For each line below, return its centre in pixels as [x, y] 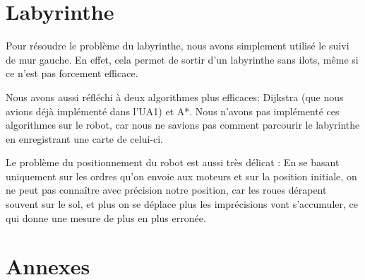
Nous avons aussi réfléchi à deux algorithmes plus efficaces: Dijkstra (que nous [175, 97]
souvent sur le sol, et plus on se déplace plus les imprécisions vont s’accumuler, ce [182, 204]
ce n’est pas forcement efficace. [72, 73]
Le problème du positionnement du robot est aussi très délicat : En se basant [173, 162]
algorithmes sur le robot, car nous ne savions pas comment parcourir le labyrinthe [183, 125]
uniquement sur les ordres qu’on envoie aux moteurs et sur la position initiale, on [181, 176]
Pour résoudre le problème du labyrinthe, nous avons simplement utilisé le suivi [178, 46]
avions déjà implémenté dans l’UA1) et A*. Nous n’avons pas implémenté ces [173, 111]
